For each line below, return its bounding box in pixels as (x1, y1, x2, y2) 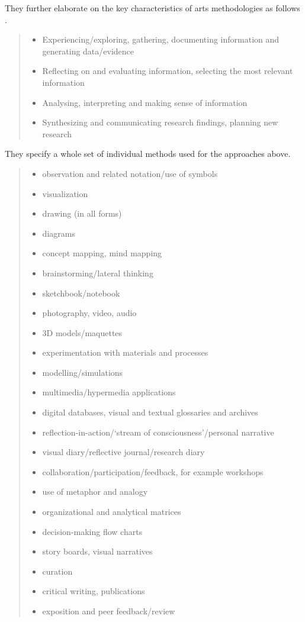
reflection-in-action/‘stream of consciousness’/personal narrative (42, 426, 274, 438)
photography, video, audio (42, 307, 137, 319)
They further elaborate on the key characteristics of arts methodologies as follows (5, 2, 300, 14)
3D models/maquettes (42, 326, 123, 339)
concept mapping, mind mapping (42, 247, 162, 259)
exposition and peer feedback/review (42, 605, 175, 617)
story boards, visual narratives (42, 545, 153, 557)
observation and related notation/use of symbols (42, 167, 218, 179)
